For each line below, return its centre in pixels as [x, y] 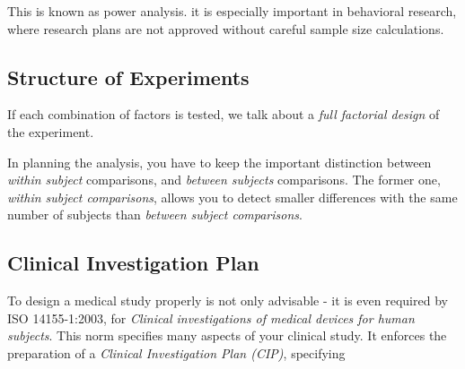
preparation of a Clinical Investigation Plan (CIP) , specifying [176, 352]
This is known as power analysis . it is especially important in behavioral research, [232, 11]
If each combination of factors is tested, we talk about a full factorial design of [224, 114]
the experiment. [51, 131]
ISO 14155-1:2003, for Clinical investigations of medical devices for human [211, 318]
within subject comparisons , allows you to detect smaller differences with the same [232, 197]
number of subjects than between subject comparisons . [155, 215]
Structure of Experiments [128, 77]
